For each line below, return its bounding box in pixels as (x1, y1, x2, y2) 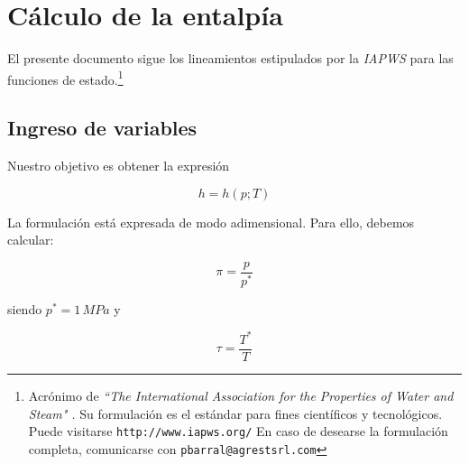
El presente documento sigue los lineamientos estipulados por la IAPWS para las (7, 49, 454, 68)
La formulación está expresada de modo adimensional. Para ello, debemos (7, 212, 415, 231)
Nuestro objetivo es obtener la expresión (7, 156, 230, 175)
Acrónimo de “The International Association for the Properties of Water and (28, 386, 454, 405)
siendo (7, 299, 42, 318)
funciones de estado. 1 (7, 67, 124, 88)
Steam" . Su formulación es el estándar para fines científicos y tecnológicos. (28, 404, 443, 422)
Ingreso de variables (7, 114, 198, 142)
